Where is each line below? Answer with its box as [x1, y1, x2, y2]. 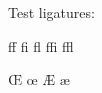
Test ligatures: [8, 2, 95, 22]
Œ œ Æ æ [8, 69, 70, 90]
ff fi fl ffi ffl [8, 35, 74, 56]
